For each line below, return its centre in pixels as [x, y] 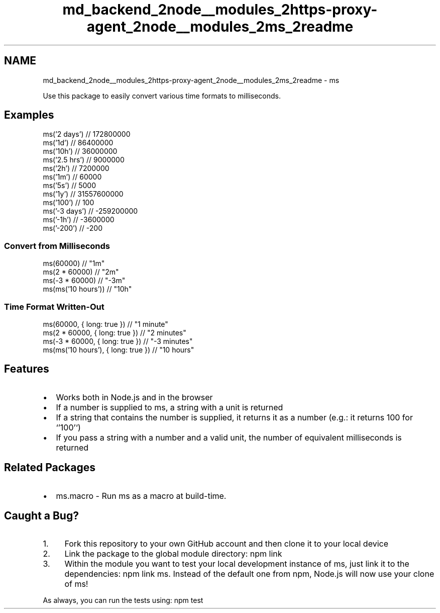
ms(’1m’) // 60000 [72, 177]
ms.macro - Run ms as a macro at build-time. [141, 496]
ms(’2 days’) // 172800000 [87, 134]
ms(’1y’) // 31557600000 [83, 194]
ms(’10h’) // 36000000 [80, 151]
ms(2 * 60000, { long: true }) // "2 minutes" [115, 332]
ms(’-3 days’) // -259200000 [90, 211]
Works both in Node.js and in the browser [134, 397]
